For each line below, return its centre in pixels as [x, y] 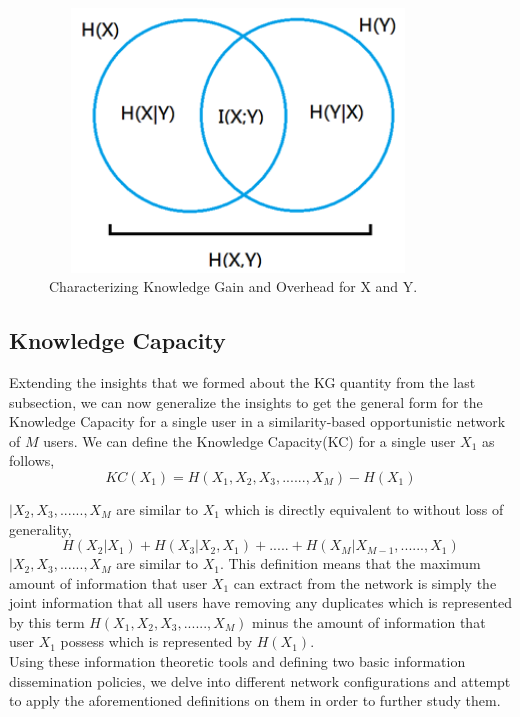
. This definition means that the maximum [350, 563]
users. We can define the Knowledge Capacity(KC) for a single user [249, 440]
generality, [40, 528]
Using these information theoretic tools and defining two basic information [237, 661]
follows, [32, 460]
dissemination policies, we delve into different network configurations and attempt [260, 680]
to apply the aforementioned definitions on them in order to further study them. [255, 700]
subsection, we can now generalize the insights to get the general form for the [246, 401]
